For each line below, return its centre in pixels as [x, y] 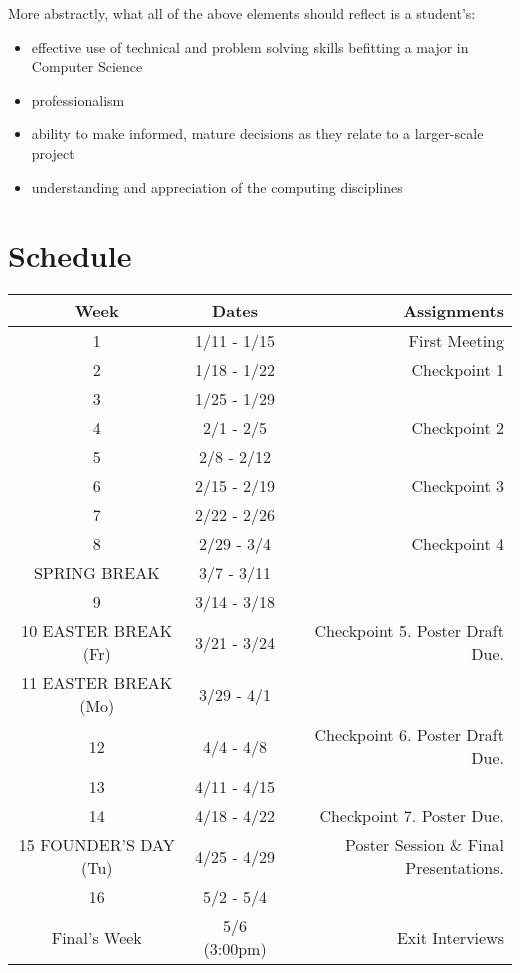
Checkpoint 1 [457, 370]
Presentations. [454, 868]
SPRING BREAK [96, 573]
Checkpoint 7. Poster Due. [411, 816]
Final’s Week [96, 937]
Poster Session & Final [424, 845]
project [53, 152]
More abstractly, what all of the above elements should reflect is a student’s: [242, 13]
